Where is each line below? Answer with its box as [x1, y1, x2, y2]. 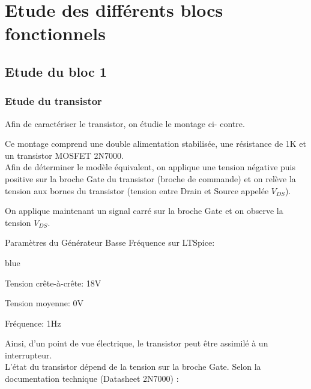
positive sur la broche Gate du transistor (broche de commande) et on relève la [5, 172, 296, 185]
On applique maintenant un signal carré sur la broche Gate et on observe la [5, 204, 283, 217]
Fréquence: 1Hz [5, 316, 61, 329]
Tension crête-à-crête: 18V [5, 276, 101, 289]
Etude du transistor [5, 94, 102, 108]
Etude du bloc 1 [5, 62, 107, 80]
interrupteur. [5, 348, 52, 361]
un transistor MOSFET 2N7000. [5, 149, 124, 161]
